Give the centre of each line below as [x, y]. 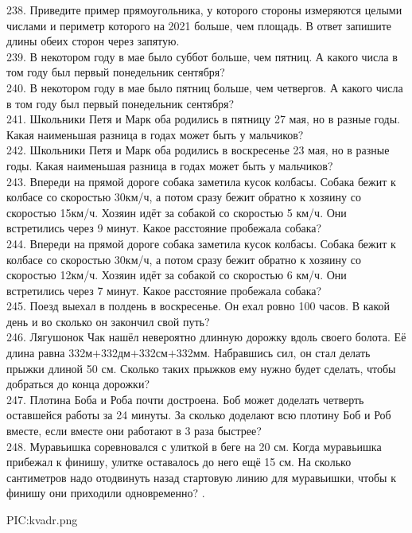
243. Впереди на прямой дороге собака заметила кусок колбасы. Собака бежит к [201, 181]
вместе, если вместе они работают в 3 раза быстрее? [134, 431]
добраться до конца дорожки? [78, 384]
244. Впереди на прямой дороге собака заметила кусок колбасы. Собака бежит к [201, 243]
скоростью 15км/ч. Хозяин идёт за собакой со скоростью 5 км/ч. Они [177, 212]
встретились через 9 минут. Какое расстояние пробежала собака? [164, 228]
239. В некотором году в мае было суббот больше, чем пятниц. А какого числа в [202, 56]
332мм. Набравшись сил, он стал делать [273, 353]
